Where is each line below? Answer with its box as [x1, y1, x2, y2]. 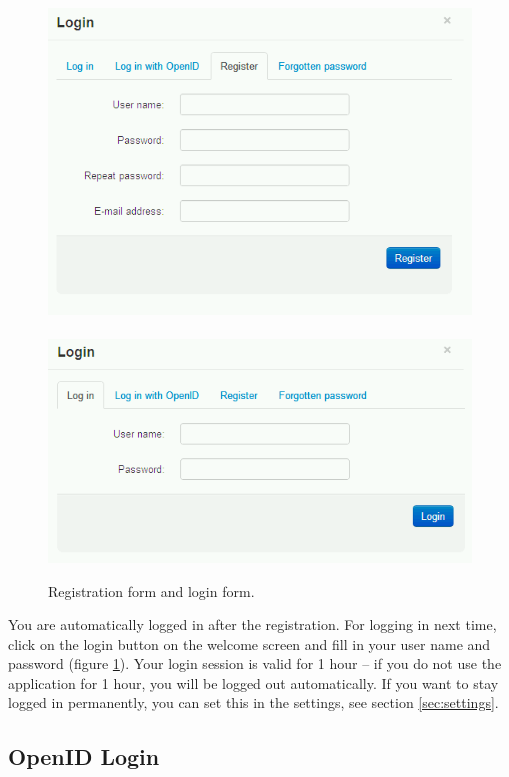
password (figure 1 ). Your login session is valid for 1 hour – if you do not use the [8, 653, 502, 674]
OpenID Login [8, 741, 160, 772]
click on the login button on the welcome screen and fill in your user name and [8, 633, 491, 654]
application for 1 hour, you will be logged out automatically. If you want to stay [8, 672, 499, 693]
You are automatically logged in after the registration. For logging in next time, [8, 614, 497, 635]
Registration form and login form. [48, 580, 255, 601]
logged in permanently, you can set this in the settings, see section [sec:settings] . [8, 692, 499, 713]
